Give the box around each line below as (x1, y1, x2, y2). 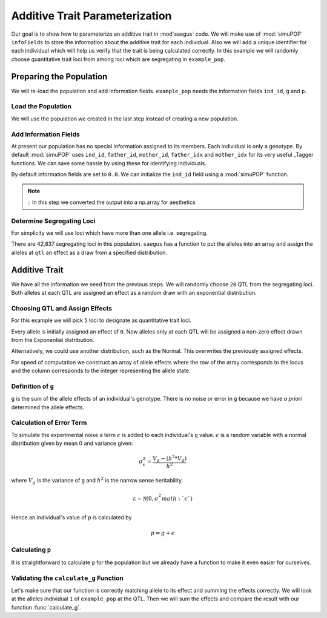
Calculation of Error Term (11, 418, 87, 427)
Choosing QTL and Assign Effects (11, 304, 112, 312)
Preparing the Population (11, 71, 108, 82)
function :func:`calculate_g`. (11, 603, 81, 611)
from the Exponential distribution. (11, 337, 94, 343)
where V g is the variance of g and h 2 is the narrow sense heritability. (11, 476, 183, 485)
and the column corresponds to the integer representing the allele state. (11, 367, 191, 375)
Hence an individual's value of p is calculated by (11, 513, 132, 521)
